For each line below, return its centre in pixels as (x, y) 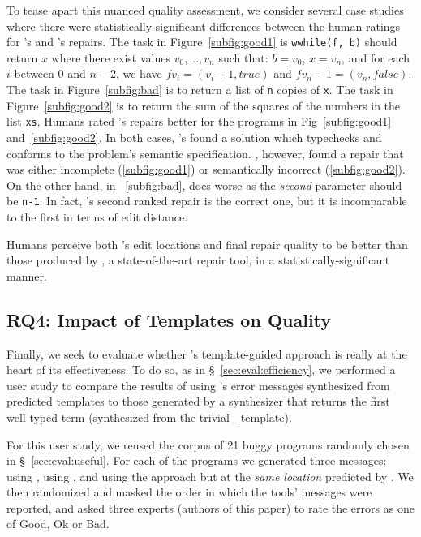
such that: (243, 57)
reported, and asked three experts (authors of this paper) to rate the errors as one (210, 507)
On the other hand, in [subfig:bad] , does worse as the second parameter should (204, 185)
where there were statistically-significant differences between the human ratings (204, 26)
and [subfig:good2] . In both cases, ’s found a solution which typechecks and (194, 137)
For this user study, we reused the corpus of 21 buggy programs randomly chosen (208, 444)
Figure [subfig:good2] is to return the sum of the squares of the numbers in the (204, 105)
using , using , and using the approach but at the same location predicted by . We (210, 476)
